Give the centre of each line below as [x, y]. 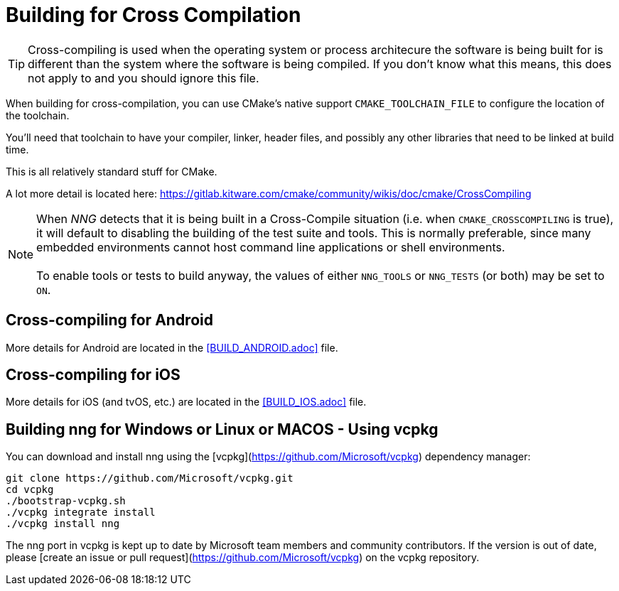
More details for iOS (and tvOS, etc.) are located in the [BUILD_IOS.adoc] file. [186, 402]
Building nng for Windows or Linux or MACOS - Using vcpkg [222, 429]
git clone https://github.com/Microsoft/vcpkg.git [150, 478]
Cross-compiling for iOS [93, 375]
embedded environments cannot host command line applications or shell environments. [271, 247]
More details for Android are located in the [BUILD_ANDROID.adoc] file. [172, 347]
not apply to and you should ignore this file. [144, 78]
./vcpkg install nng [63, 524]
